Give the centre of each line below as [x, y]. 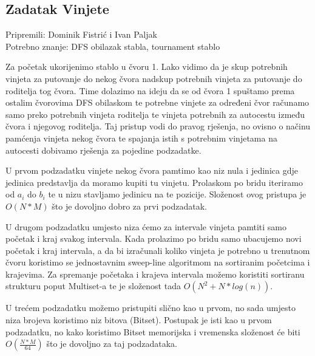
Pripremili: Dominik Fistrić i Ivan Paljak [81, 34]
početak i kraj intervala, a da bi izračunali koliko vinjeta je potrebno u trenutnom [158, 250]
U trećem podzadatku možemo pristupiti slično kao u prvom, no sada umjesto [151, 308]
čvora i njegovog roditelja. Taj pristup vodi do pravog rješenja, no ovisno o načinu [158, 126]
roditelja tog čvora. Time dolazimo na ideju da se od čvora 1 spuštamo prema [150, 90]
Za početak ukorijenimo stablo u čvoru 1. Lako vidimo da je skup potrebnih [147, 67]
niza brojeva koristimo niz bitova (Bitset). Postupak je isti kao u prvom [139, 320]
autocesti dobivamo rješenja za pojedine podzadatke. [103, 150]
